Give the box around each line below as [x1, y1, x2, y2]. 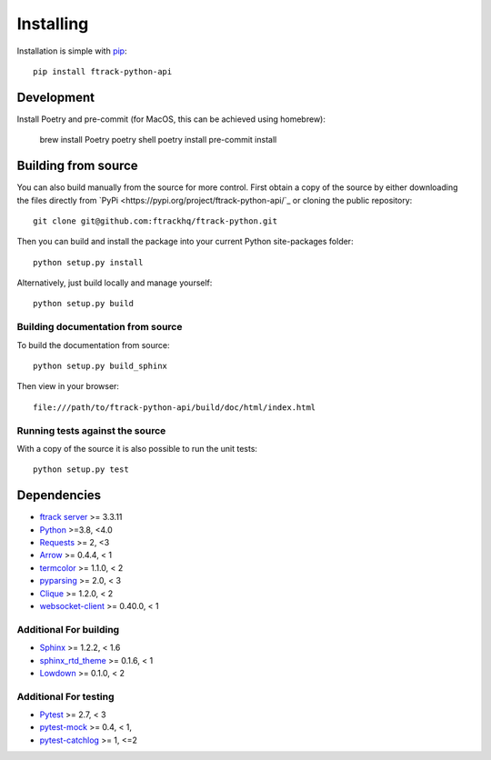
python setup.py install [33, 257, 144, 267]
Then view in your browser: [16, 381, 120, 392]
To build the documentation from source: [16, 339, 170, 350]
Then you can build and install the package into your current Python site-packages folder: [16, 236, 354, 247]
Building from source [16, 158, 138, 174]
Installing [16, 14, 89, 34]
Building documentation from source [16, 321, 183, 334]
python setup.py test [33, 465, 129, 475]
